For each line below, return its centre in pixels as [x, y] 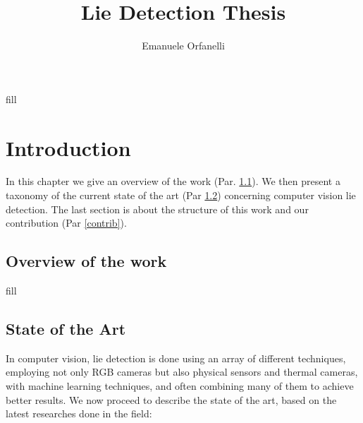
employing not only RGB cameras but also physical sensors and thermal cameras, [182, 372]
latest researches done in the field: [79, 413]
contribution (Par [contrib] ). [66, 223]
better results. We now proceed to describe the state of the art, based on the [171, 399]
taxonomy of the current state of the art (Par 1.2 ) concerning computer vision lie [181, 195]
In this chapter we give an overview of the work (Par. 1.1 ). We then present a [173, 181]
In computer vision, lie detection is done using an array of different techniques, [176, 358]
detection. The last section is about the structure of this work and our [157, 209]
